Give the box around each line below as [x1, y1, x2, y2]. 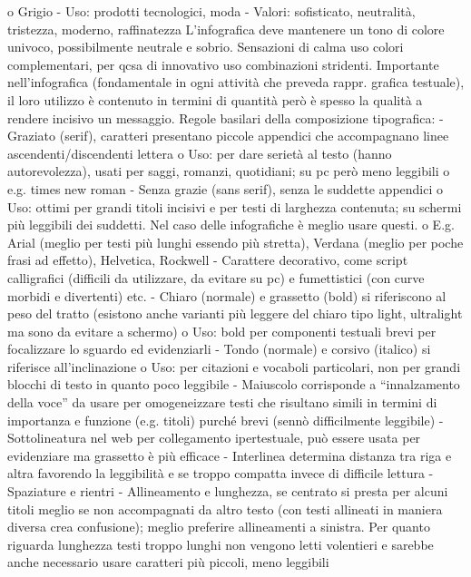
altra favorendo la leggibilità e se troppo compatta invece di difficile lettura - [7, 464, 434, 483]
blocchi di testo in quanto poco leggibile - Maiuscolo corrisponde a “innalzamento [7, 375, 460, 394]
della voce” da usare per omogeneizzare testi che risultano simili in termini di [7, 393, 437, 412]
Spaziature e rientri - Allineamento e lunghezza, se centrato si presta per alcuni [7, 482, 448, 501]
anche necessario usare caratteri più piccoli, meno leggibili [7, 553, 329, 572]
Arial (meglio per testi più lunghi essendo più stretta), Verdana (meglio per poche [7, 232, 464, 251]
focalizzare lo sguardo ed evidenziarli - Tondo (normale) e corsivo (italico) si [7, 339, 431, 358]
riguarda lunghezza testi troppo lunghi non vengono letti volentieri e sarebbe [7, 534, 434, 553]
